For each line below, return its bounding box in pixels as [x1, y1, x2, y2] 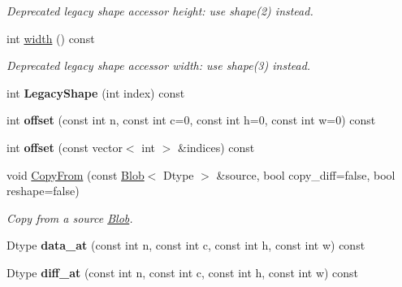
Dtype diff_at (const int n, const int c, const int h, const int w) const [6, 263, 359, 280]
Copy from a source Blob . [6, 209, 133, 226]
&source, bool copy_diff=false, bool [216, 166, 396, 183]
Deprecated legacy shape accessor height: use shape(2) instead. [6, 2, 313, 19]
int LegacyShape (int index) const [6, 84, 185, 101]
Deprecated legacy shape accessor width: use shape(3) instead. [6, 57, 311, 74]
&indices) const [177, 138, 255, 155]
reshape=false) [6, 182, 80, 199]
